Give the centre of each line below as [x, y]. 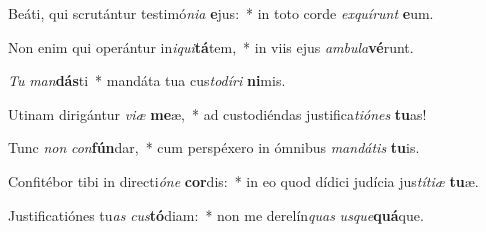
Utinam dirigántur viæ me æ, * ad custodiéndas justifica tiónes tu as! [217, 113]
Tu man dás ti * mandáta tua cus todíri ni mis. [147, 80]
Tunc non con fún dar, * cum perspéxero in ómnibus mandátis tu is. [214, 147]
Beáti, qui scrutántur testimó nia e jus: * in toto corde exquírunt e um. [221, 13]
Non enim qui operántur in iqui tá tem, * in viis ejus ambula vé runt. [211, 46]
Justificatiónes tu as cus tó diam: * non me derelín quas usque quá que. [216, 214]
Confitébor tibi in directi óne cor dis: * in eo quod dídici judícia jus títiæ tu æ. [243, 180]
